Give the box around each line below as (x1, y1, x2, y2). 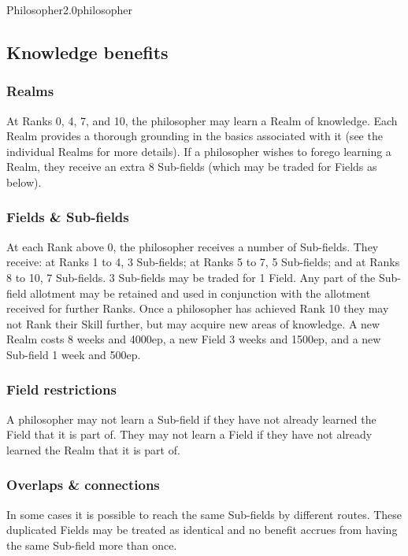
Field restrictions (6, 380, 117, 399)
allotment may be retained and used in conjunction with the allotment (30, 284, 371, 301)
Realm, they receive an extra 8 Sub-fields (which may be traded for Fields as (6, 158, 377, 175)
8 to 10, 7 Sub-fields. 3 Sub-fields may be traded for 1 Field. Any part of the (6, 269, 376, 285)
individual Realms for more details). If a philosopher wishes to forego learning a (6, 143, 391, 159)
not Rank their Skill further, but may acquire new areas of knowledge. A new (6, 315, 380, 332)
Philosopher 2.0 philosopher (6, 2, 132, 17)
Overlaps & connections (6, 475, 160, 495)
